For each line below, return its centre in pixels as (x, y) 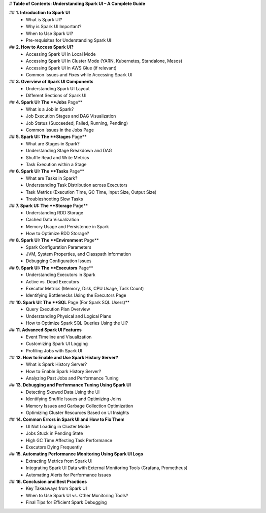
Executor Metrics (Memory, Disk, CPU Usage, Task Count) (85, 289)
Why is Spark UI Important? (54, 27)
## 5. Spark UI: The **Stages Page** (48, 137)
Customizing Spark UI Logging (57, 344)
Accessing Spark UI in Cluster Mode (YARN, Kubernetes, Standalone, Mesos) (104, 61)
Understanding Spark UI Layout (58, 88)
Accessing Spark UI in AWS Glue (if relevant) (71, 68)
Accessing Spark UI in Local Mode (61, 54)
